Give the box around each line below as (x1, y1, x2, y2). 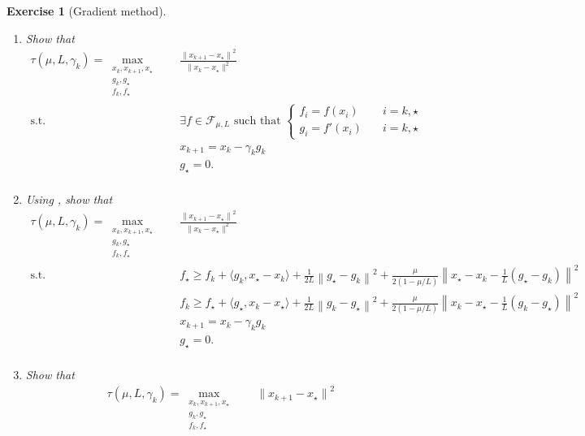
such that (233, 114, 281, 127)
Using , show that (25, 191, 113, 208)
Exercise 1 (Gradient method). (6, 2, 167, 19)
